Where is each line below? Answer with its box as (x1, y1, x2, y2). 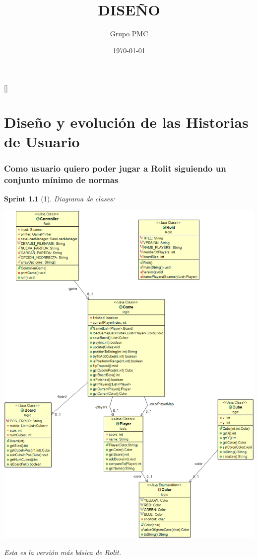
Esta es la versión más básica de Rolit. (4, 547, 122, 557)
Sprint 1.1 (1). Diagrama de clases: (4, 193, 115, 203)
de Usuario (4, 131, 80, 152)
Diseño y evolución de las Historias (4, 112, 249, 132)
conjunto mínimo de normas (4, 174, 119, 186)
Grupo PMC (110, 28, 148, 39)
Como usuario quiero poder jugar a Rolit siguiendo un (4, 162, 226, 175)
